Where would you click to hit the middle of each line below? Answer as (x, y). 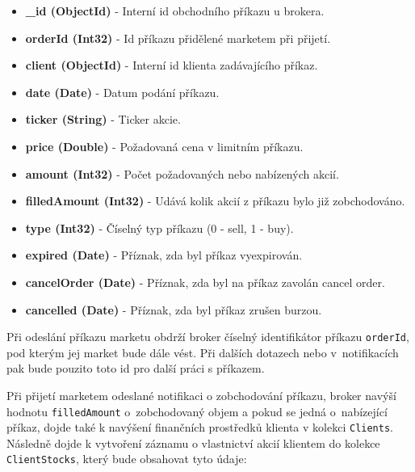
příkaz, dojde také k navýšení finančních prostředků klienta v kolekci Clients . (200, 427)
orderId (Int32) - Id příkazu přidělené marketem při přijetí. (178, 38)
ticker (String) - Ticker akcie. (103, 119)
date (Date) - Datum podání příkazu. (122, 92)
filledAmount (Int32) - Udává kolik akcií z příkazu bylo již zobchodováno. (215, 201)
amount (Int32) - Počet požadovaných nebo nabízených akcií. (182, 173)
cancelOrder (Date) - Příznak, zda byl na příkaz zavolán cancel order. (205, 282)
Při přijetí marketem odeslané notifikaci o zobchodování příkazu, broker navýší (201, 395)
